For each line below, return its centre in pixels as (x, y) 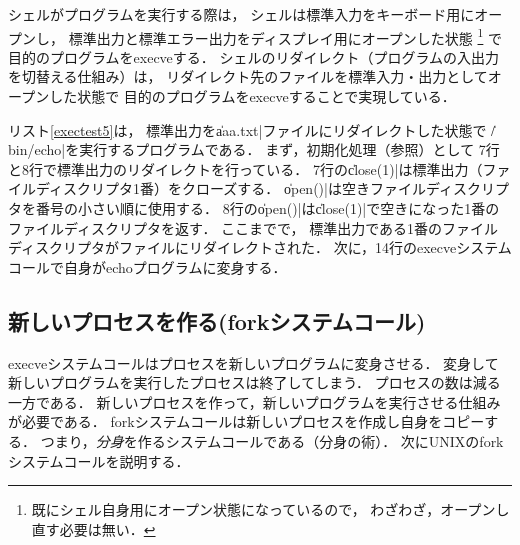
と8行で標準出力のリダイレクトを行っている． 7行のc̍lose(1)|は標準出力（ (245, 168)
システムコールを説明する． (99, 460)
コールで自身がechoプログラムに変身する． (147, 266)
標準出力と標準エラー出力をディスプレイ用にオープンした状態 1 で (285, 36)
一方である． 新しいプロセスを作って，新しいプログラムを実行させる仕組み (254, 401)
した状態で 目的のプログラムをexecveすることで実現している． (252, 96)
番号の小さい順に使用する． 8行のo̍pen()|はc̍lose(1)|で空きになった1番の (267, 208)
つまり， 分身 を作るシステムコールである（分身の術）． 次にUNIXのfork (272, 440)
